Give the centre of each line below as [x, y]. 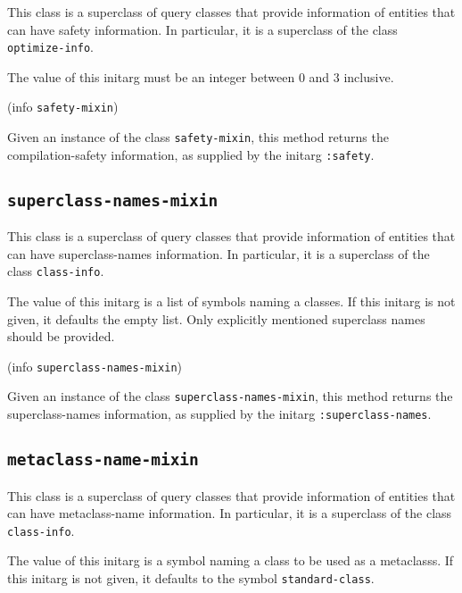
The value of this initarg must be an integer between [151, 76]
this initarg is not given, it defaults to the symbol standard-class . [191, 578]
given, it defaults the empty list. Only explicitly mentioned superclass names [216, 318]
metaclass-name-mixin [103, 460]
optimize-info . [50, 47]
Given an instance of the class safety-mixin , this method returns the [198, 137]
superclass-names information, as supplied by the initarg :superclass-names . [219, 414]
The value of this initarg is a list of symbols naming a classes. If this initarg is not [231, 301]
